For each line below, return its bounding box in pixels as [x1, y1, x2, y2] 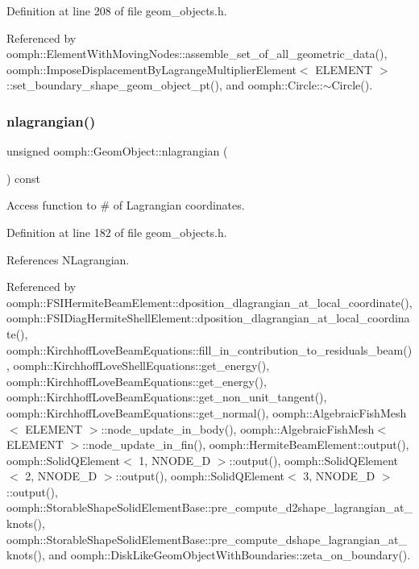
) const [6, 169, 41, 186]
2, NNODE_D [25, 467, 97, 484]
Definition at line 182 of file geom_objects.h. [6, 223, 227, 240]
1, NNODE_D [139, 451, 211, 468]
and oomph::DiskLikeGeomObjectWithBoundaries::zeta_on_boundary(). [48, 546, 411, 563]
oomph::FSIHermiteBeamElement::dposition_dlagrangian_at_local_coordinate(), [6, 293, 413, 310]
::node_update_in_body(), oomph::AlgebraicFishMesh [101, 420, 375, 437]
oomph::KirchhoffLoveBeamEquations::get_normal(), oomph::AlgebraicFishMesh [6, 404, 407, 421]
